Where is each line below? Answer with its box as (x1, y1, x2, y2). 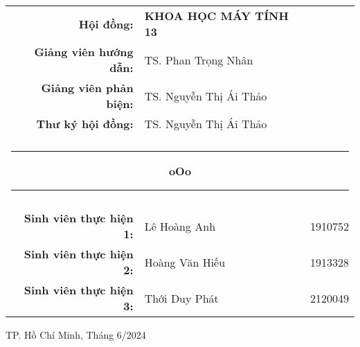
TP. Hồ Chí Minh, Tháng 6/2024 (6, 328, 146, 341)
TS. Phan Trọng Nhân (144, 51, 253, 68)
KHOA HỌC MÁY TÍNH (144, 8, 289, 24)
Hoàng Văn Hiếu (144, 253, 226, 270)
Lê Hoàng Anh (144, 217, 216, 234)
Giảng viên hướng (34, 44, 134, 60)
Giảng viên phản (41, 80, 134, 96)
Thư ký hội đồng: (36, 116, 134, 132)
